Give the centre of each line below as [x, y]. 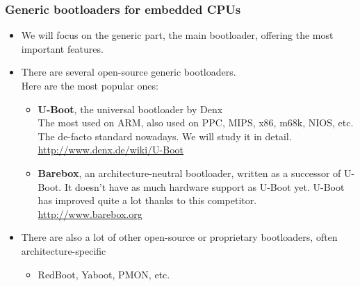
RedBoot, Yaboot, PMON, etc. [104, 274]
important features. [62, 48]
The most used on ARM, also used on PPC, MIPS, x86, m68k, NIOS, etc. [196, 123]
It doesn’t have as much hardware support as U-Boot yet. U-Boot [204, 186]
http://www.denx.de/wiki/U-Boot [111, 150]
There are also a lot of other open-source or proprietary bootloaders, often [179, 237]
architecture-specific [64, 250]
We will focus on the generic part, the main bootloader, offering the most [177, 35]
